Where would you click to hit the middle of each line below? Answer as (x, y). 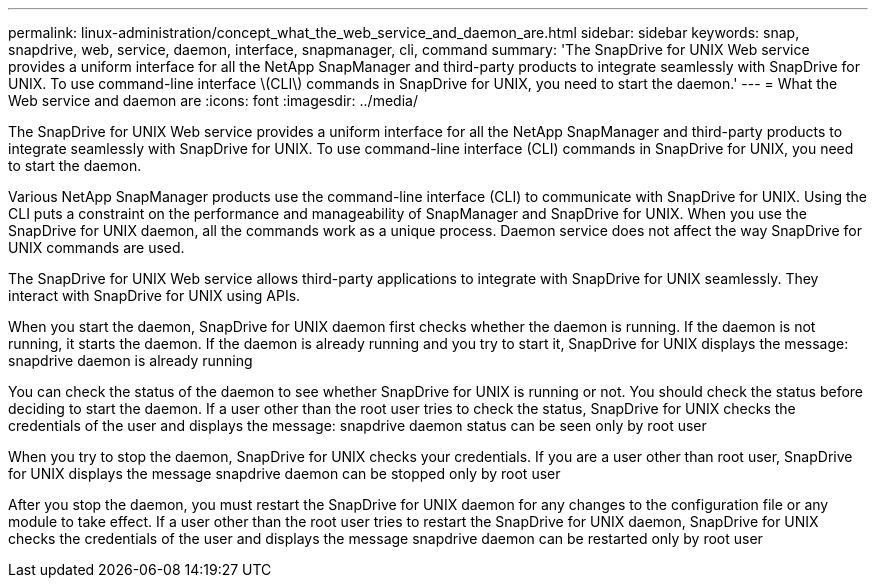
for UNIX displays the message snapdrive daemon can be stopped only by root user (284, 473)
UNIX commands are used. (96, 247)
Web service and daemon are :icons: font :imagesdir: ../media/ (213, 100)
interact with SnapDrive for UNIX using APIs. (154, 295)
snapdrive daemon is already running (130, 360)
